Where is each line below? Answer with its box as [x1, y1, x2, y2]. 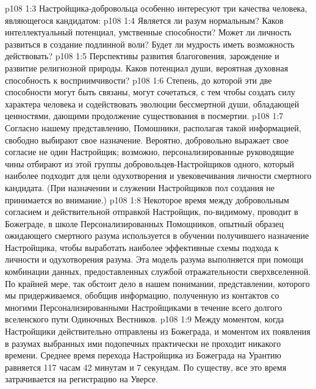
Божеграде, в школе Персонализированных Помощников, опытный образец [5, 217, 284, 230]
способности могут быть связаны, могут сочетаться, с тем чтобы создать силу [5, 85, 295, 98]
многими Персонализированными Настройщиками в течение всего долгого [5, 300, 282, 313]
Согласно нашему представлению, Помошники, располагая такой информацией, [5, 121, 301, 134]
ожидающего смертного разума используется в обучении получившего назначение [5, 229, 309, 242]
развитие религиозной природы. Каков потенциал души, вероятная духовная [5, 61, 289, 74]
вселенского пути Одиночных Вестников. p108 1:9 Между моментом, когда [5, 313, 284, 325]
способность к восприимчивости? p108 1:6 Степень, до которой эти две [5, 73, 272, 86]
